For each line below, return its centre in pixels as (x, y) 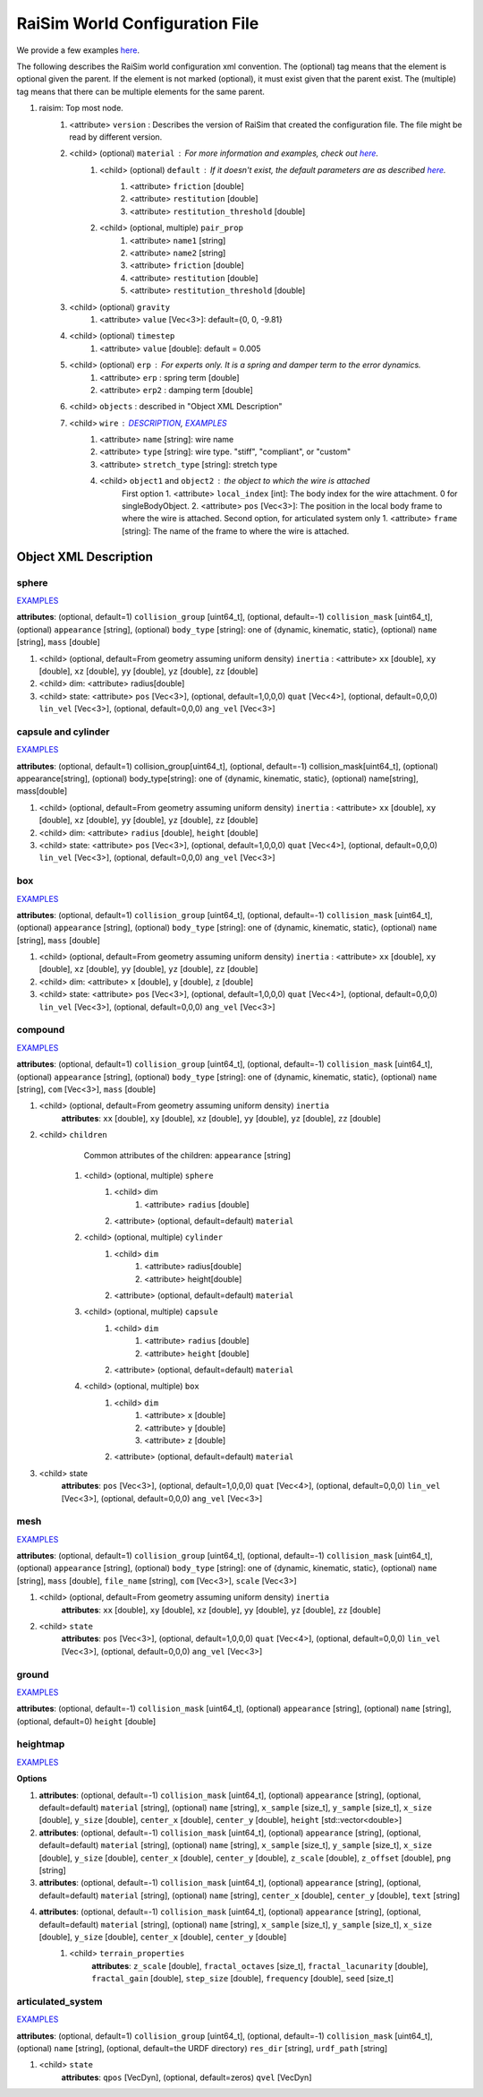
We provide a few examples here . (78, 50)
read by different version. (116, 137)
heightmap (41, 1744)
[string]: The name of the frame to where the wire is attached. (236, 531)
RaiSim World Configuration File (138, 23)
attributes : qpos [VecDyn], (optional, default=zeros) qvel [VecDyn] (186, 2077)
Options (32, 1779)
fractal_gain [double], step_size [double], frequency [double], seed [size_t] (242, 1979)
